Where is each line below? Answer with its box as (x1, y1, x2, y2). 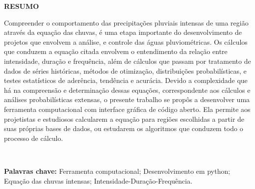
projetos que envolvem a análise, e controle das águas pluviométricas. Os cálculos (4, 36, 248, 47)
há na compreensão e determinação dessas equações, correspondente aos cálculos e (4, 84, 251, 95)
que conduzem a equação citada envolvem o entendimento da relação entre (4, 46, 228, 56)
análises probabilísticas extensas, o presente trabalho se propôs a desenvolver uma (4, 94, 250, 105)
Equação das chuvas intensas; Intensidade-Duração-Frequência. (4, 175, 193, 186)
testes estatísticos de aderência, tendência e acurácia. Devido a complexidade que (4, 75, 248, 85)
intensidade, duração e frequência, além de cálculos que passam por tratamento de (4, 55, 251, 66)
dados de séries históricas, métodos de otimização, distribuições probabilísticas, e (4, 65, 247, 76)
